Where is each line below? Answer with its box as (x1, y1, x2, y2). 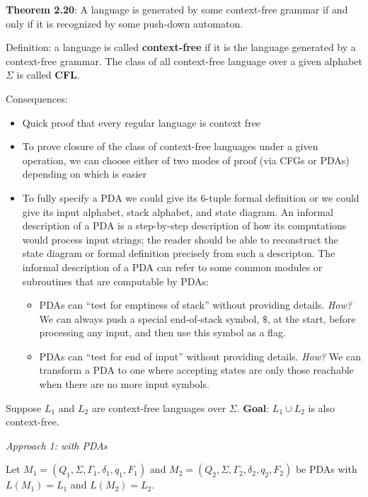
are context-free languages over (91, 400, 226, 415)
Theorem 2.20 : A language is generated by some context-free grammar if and (6, 2, 348, 16)
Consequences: (6, 91, 68, 105)
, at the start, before (267, 311, 356, 326)
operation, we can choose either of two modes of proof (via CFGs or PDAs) (22, 152, 350, 167)
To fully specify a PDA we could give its (22, 190, 197, 205)
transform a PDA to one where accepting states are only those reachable (39, 362, 354, 377)
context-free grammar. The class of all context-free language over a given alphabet (6, 53, 362, 68)
